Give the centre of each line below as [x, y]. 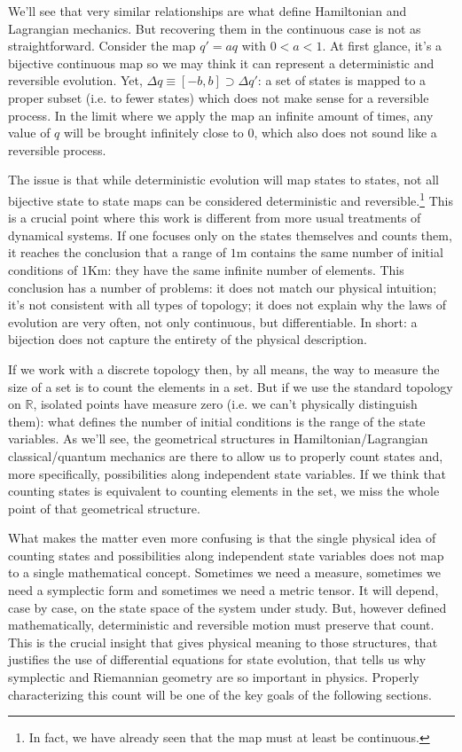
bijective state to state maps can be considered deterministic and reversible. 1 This [231, 199]
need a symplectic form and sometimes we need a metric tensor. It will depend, [223, 590]
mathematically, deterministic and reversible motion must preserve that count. [221, 625]
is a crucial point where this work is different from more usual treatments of [215, 218]
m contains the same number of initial [340, 252]
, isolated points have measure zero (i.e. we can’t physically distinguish [225, 404]
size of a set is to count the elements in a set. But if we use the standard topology [231, 386]
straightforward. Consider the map [102, 46]
